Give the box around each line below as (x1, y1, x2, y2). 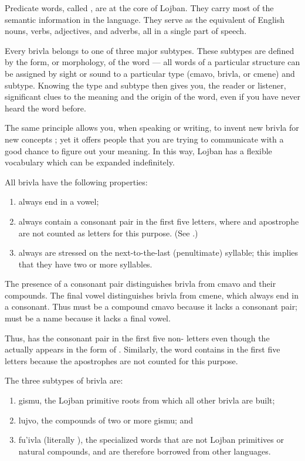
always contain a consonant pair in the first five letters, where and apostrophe (18, 215, 299, 227)
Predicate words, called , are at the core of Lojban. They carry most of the (5, 2, 274, 13)
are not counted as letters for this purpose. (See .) (18, 226, 198, 239)
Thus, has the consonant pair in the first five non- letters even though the (5, 331, 270, 344)
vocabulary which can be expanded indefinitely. (5, 156, 175, 168)
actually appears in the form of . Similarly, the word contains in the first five (5, 343, 280, 355)
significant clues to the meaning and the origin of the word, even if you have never (5, 90, 300, 103)
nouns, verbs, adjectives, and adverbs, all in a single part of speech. (5, 25, 247, 37)
